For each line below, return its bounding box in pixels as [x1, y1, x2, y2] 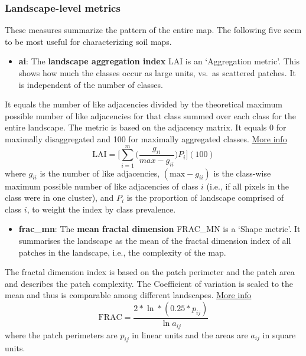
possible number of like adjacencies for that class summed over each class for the [5, 109, 297, 122]
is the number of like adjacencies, [40, 166, 160, 179]
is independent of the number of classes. [18, 78, 163, 90]
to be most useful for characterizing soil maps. [5, 35, 172, 47]
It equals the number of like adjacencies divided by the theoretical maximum [5, 98, 282, 110]
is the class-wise [213, 166, 271, 179]
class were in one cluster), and [5, 191, 114, 204]
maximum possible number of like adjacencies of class [5, 179, 198, 192]
